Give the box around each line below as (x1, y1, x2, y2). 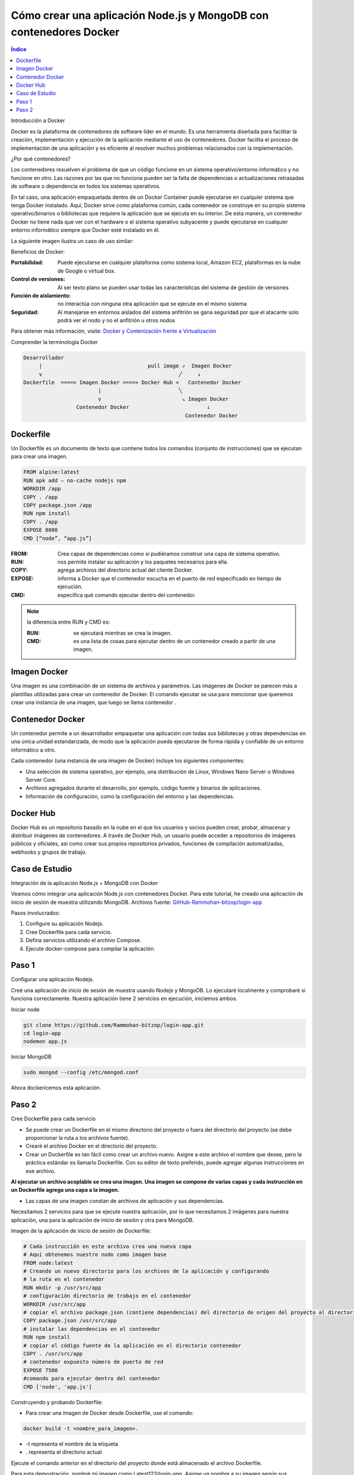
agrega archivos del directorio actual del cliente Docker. (57, 566, 194, 573)
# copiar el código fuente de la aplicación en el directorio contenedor (23, 1342, 241, 1349)
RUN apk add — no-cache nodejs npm (23, 477, 126, 484)
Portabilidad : (11, 259, 44, 266)
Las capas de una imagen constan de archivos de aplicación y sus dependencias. (25, 1197, 224, 1204)
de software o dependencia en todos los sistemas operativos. (11, 183, 161, 190)
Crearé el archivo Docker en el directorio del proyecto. (25, 1142, 158, 1150)
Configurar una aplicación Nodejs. (11, 976, 94, 983)
